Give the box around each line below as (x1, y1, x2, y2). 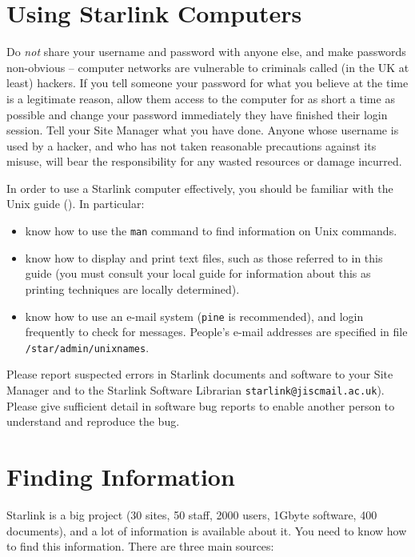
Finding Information (6, 460, 235, 493)
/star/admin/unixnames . (25, 339, 150, 355)
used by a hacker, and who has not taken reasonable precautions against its (6, 137, 377, 154)
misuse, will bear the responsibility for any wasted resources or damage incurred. (6, 153, 402, 170)
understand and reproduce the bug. (6, 413, 180, 430)
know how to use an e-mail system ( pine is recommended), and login (25, 307, 364, 324)
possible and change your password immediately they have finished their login (6, 106, 388, 122)
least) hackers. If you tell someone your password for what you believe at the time (6, 74, 409, 91)
